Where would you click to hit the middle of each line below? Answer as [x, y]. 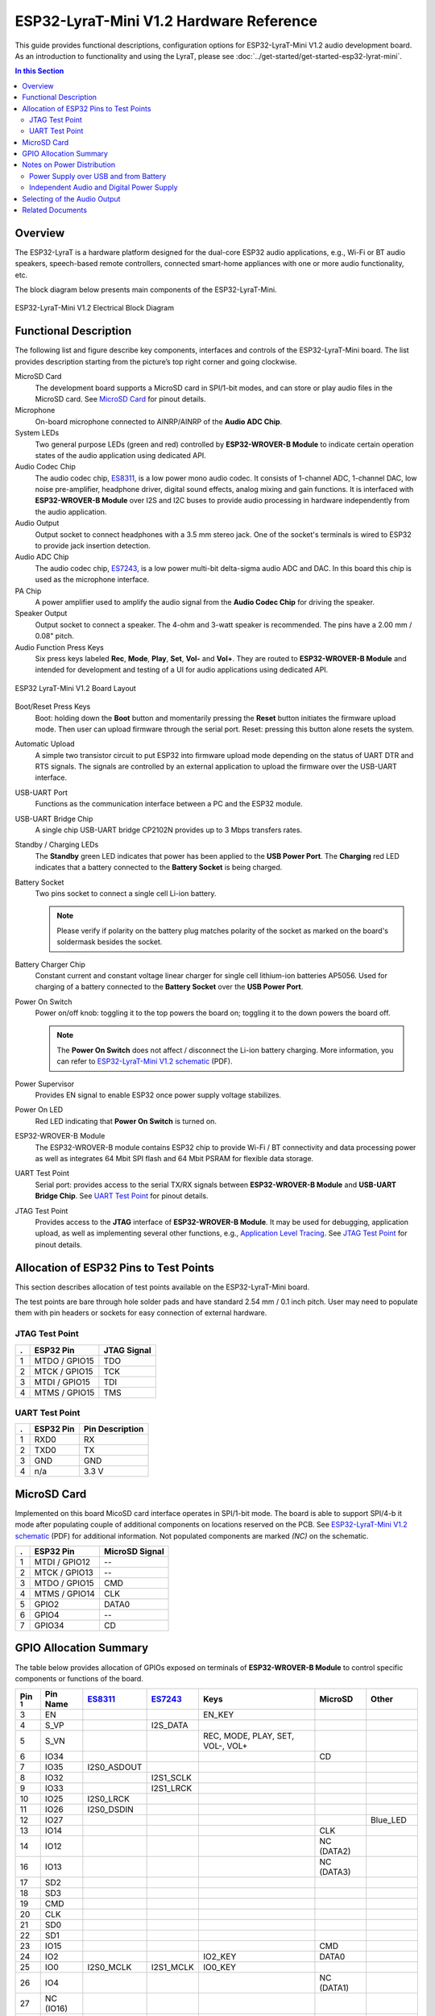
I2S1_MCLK [173, 1968]
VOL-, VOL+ [225, 1746]
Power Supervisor [45, 1084]
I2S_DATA [170, 1726]
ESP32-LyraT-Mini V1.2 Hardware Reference [166, 21]
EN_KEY [218, 1715]
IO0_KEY [220, 1968]
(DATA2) [335, 1851]
